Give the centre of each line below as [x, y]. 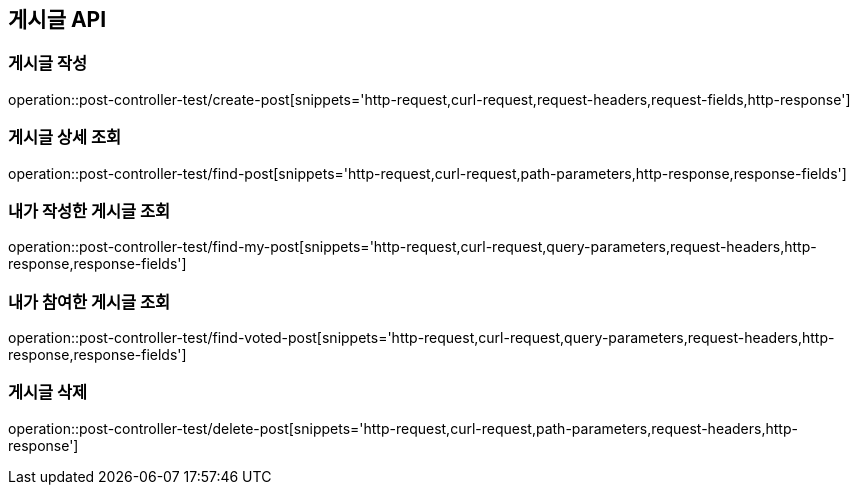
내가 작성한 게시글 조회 [89, 210]
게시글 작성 [48, 63]
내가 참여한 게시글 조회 [89, 301]
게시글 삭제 [48, 392]
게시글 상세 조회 [65, 137]
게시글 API [57, 19]
